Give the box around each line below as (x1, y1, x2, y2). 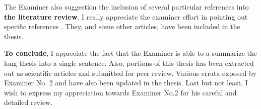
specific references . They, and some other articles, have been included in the (4, 21, 240, 32)
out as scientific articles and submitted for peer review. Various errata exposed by (4, 67, 256, 78)
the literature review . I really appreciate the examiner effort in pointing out (4, 11, 248, 22)
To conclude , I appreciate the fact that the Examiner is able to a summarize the (4, 48, 257, 58)
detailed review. (4, 97, 53, 107)
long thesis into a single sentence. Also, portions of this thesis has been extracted (4, 57, 254, 68)
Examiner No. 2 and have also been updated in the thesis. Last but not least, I (4, 77, 248, 88)
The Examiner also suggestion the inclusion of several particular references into (4, 2, 249, 12)
